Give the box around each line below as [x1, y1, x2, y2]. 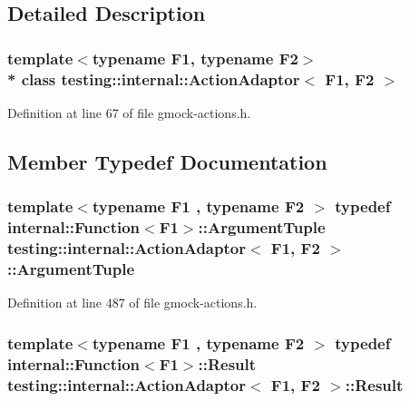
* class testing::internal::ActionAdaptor [7, 67, 300, 90]
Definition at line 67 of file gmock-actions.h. [7, 103, 251, 122]
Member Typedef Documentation [7, 147, 327, 175]
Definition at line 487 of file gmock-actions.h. [7, 293, 258, 312]
